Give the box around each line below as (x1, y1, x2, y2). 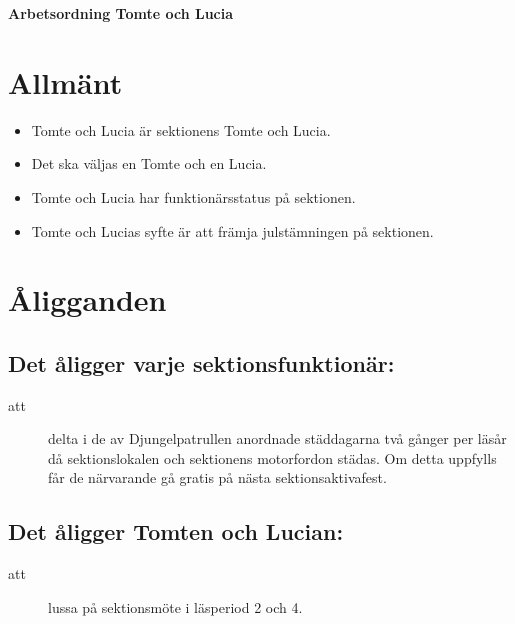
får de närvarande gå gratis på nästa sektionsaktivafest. (48, 467, 387, 488)
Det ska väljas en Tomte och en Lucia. (31, 153, 267, 174)
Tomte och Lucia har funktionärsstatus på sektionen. (31, 186, 356, 207)
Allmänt (8, 61, 123, 102)
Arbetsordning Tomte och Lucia (8, 3, 234, 23)
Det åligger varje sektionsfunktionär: (8, 347, 395, 378)
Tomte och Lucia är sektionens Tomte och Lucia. (31, 119, 331, 140)
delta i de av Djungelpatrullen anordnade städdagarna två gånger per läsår (48, 428, 507, 449)
